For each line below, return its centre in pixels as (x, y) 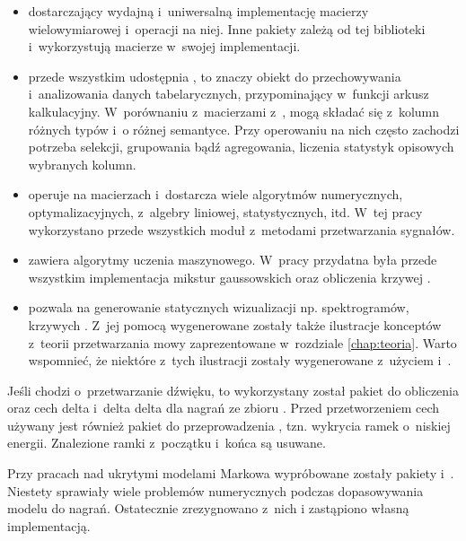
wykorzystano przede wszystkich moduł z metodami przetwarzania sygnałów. (242, 229)
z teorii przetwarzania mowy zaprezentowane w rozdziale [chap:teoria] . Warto (242, 342)
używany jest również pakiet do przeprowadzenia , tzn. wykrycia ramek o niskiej (229, 425)
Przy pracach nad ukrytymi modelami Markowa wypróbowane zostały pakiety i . (231, 473)
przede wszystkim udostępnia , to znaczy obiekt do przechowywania (215, 76)
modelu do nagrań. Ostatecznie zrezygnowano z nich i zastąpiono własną (208, 508)
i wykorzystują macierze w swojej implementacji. (164, 46)
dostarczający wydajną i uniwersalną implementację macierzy (198, 11)
